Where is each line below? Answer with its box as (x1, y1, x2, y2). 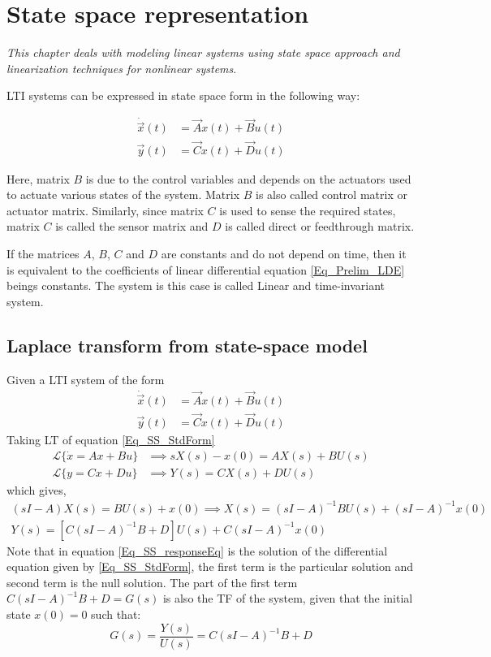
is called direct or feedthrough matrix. (225, 218, 415, 235)
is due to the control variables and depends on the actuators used (85, 170, 411, 187)
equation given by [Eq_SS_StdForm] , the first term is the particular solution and (6, 558, 414, 575)
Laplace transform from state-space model (6, 332, 368, 357)
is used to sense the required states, (219, 201, 396, 218)
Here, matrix (6, 170, 70, 187)
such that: (91, 606, 141, 623)
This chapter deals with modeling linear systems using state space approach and (6, 44, 400, 61)
